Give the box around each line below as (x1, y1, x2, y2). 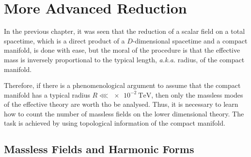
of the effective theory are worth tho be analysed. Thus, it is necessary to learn (4, 99, 238, 109)
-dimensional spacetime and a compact (132, 35, 248, 45)
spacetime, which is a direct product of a (4, 35, 125, 45)
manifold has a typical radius (4, 89, 90, 100)
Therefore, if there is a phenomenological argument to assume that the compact (4, 80, 241, 90)
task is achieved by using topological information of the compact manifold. (4, 118, 225, 128)
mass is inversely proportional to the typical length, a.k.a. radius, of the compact (4, 54, 245, 64)
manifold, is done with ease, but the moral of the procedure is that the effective (4, 45, 240, 55)
